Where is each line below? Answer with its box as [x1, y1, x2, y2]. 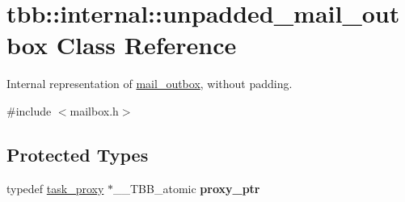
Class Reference [56, 28, 237, 61]
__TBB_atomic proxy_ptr [113, 179, 260, 196]
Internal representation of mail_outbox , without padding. [6, 75, 293, 92]
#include [6, 102, 52, 119]
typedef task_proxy [6, 179, 104, 196]
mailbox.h [70, 102, 119, 119]
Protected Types [6, 141, 149, 166]
